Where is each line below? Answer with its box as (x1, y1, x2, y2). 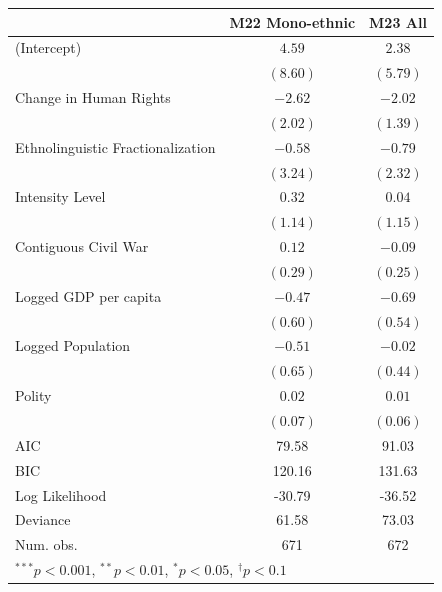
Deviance (15, 509, 71, 530)
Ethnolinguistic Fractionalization (15, 136, 216, 157)
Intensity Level (15, 186, 106, 207)
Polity (15, 385, 52, 406)
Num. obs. (15, 534, 78, 555)
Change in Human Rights (15, 87, 171, 108)
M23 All (369, 11, 427, 32)
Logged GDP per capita (15, 285, 162, 306)
